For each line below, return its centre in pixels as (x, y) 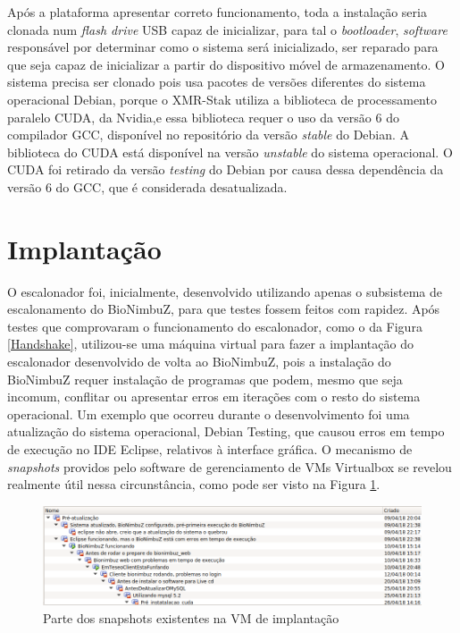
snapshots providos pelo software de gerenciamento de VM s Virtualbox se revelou (230, 466)
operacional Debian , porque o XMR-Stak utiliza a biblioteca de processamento (222, 99)
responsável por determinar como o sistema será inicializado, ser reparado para (223, 47)
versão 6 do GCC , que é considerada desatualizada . (147, 186)
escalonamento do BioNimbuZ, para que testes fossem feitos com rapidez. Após (224, 309)
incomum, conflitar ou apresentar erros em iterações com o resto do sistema (214, 397)
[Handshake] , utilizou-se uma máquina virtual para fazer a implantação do (210, 344)
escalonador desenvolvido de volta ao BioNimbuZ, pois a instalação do (199, 362)
